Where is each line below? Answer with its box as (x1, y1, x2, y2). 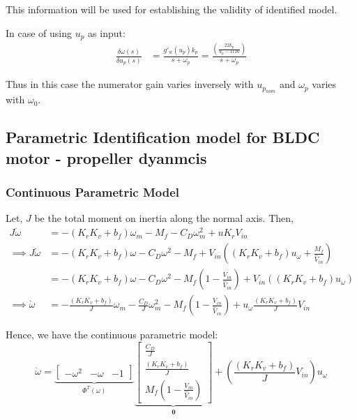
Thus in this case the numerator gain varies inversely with (6, 77, 254, 91)
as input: (88, 25, 126, 40)
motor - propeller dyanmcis (6, 147, 207, 168)
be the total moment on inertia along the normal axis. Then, (34, 211, 294, 225)
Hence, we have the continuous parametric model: (6, 327, 218, 342)
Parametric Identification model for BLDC (6, 126, 320, 148)
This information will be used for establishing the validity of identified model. (6, 2, 337, 16)
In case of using (6, 25, 73, 40)
